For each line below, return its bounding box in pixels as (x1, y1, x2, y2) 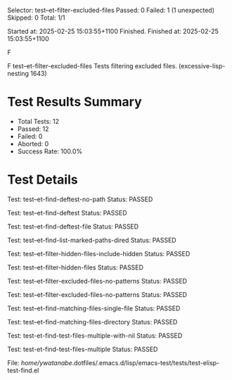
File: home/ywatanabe (7, 358, 72, 367)
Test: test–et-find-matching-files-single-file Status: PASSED (7, 304, 181, 312)
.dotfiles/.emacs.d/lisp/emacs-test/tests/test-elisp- (72, 358, 220, 367)
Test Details (7, 172, 79, 188)
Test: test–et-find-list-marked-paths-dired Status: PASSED (7, 236, 177, 244)
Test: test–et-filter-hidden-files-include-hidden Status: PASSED (7, 249, 191, 258)
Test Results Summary (7, 94, 142, 110)
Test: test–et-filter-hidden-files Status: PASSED (7, 263, 144, 272)
